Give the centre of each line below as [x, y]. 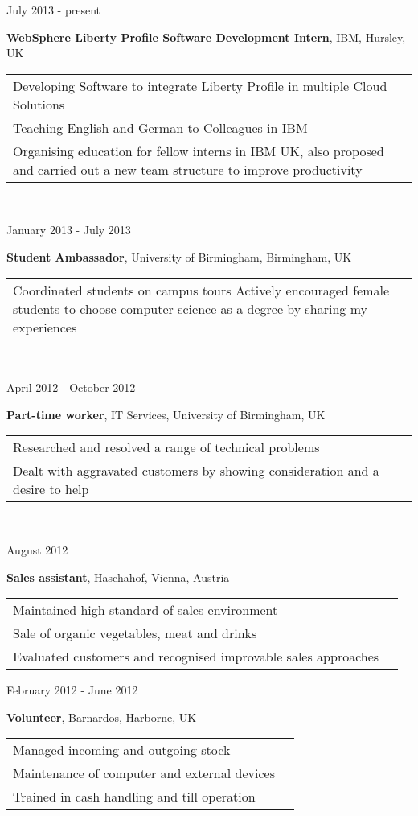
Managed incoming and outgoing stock [122, 750]
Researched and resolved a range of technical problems [166, 447]
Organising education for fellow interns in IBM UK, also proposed [199, 150]
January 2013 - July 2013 [69, 230]
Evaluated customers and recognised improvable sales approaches [196, 657]
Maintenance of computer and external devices [144, 773]
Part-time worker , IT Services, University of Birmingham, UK [166, 414]
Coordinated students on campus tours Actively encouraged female [201, 290]
